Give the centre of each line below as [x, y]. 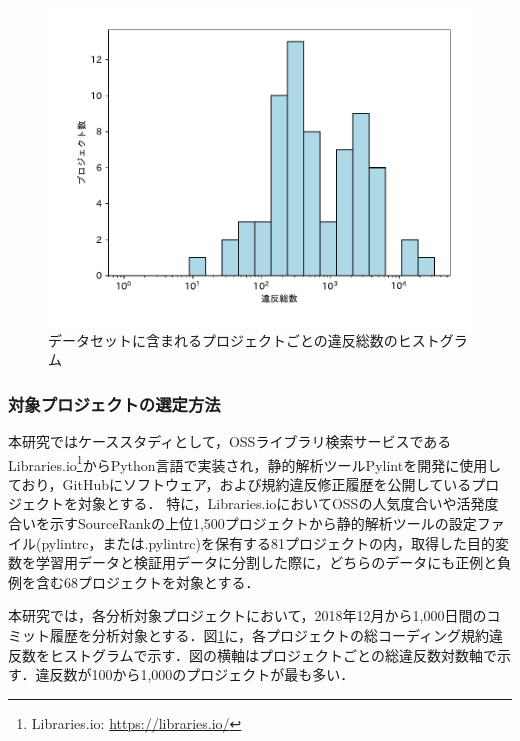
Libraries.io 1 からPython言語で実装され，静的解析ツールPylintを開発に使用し [255, 463]
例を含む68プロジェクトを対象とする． [134, 581]
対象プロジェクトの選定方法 [114, 403]
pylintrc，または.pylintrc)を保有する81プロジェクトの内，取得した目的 [268, 542]
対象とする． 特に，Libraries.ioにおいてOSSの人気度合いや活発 [281, 503]
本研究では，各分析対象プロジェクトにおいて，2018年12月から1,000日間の [247, 615]
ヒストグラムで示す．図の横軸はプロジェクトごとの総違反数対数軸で [273, 654]
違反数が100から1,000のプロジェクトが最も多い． [195, 674]
